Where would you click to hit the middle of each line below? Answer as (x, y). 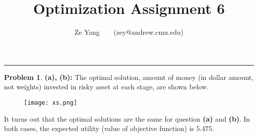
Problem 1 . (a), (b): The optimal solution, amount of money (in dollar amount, (129, 77)
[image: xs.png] (51, 103)
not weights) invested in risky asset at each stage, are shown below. (106, 87)
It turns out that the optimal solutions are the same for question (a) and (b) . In (127, 118)
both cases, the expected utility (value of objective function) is (99, 128)
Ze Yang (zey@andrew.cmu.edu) (129, 32)
